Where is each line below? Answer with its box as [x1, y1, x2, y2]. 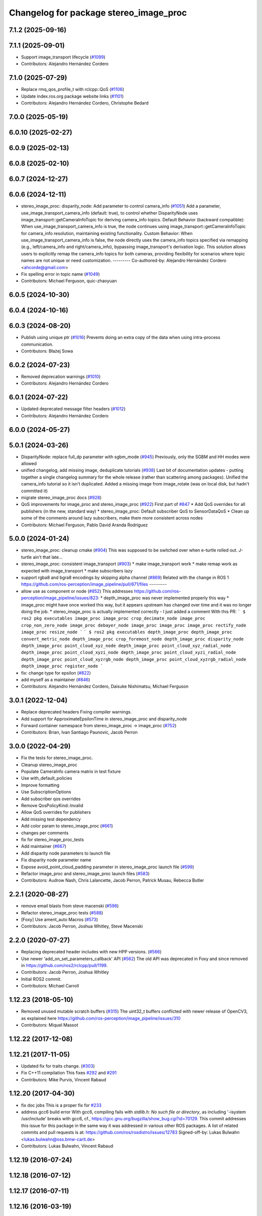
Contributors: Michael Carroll [21, 983, 80, 989]
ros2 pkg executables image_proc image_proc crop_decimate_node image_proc [21, 616, 206, 621]
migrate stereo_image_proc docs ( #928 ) [21, 495, 102, 501]
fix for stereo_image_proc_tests [21, 837, 84, 842]
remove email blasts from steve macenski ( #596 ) [21, 903, 119, 909]
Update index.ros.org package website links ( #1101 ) [21, 93, 124, 99]
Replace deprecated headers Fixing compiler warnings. [21, 709, 132, 715]
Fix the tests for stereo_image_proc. [21, 755, 93, 761]
